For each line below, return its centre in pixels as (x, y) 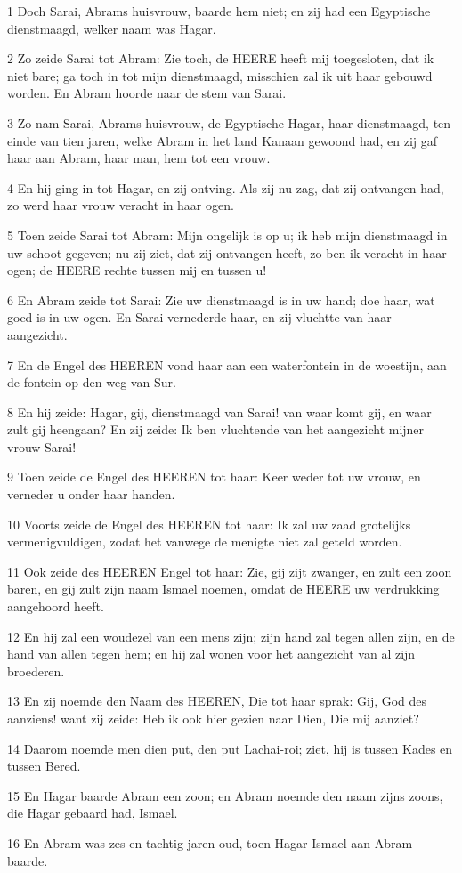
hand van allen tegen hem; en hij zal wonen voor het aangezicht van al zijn (211, 654)
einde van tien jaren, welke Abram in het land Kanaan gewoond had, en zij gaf (223, 140)
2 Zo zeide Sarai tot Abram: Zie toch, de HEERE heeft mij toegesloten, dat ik (221, 58)
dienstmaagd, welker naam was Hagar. (112, 28)
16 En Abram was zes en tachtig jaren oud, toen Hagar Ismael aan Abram (210, 842)
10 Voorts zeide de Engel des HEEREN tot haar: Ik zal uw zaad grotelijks (209, 524)
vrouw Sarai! (42, 446)
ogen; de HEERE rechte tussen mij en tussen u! (137, 270)
